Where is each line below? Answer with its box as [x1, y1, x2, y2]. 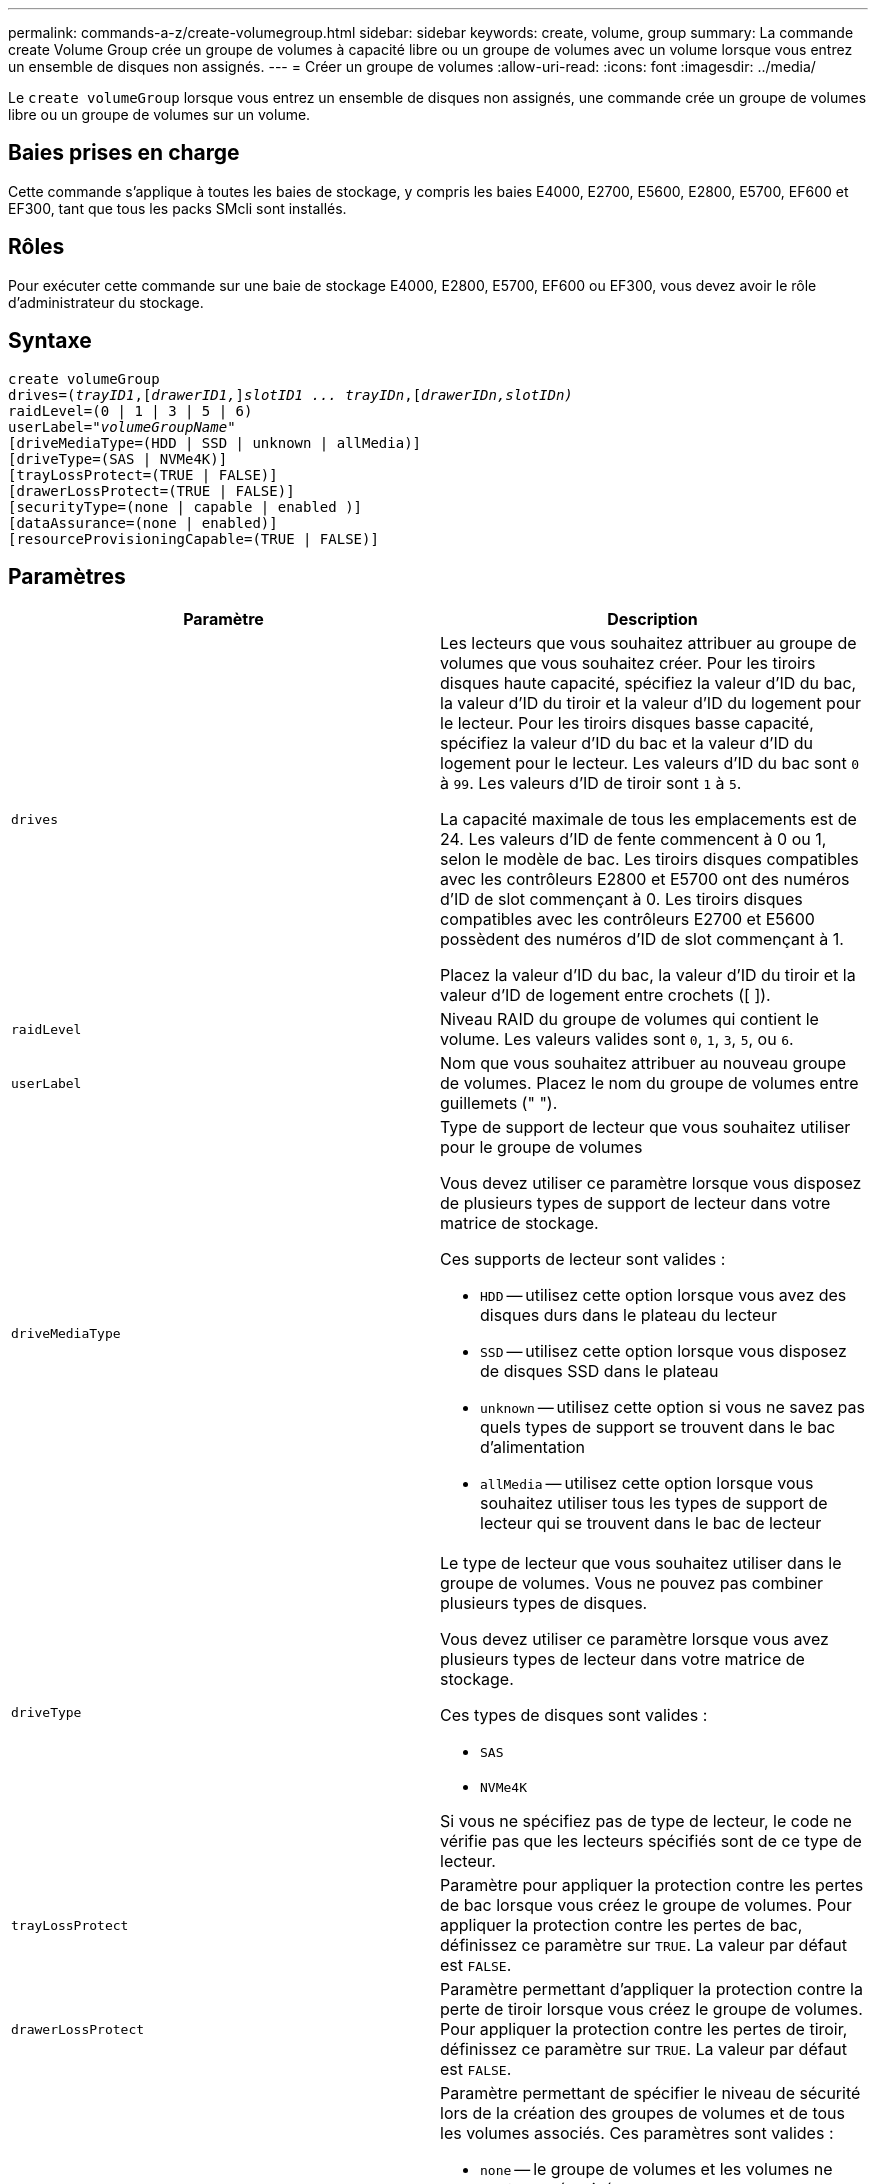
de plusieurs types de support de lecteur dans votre [440, 1193, 831, 1214]
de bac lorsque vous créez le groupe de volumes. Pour [440, 1895, 852, 1916]
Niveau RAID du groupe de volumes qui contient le [440, 1009, 819, 1030]
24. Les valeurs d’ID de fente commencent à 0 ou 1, [440, 829, 827, 850]
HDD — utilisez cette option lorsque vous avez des [480, 1285, 847, 1306]
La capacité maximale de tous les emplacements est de [440, 809, 857, 830]
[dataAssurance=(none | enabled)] [8, 514, 278, 531]
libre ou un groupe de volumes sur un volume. [8, 106, 311, 123]
